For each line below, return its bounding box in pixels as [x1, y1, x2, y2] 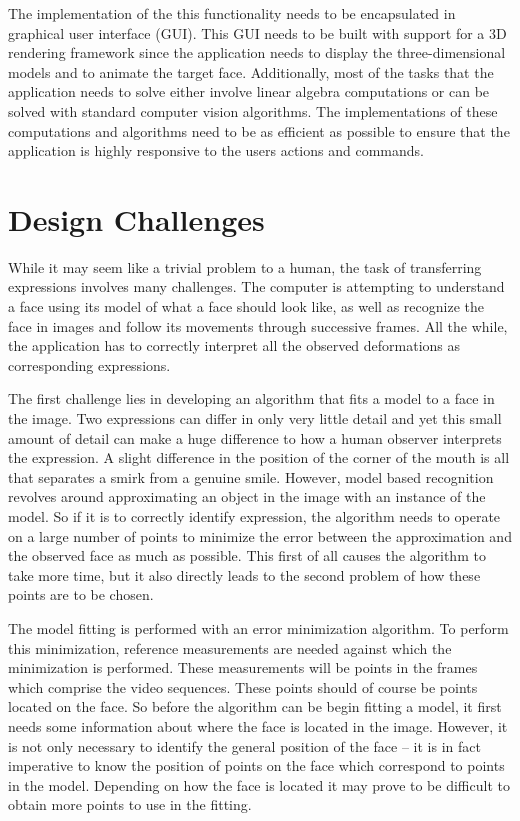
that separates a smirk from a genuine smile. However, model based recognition [8, 466, 494, 487]
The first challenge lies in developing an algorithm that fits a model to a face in [8, 388, 495, 409]
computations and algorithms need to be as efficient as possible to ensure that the [8, 120, 510, 141]
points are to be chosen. [8, 584, 154, 605]
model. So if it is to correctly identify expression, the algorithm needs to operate [8, 506, 501, 526]
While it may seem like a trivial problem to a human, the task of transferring [8, 256, 482, 277]
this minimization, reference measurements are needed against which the [8, 637, 452, 658]
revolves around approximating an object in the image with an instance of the [8, 486, 486, 507]
